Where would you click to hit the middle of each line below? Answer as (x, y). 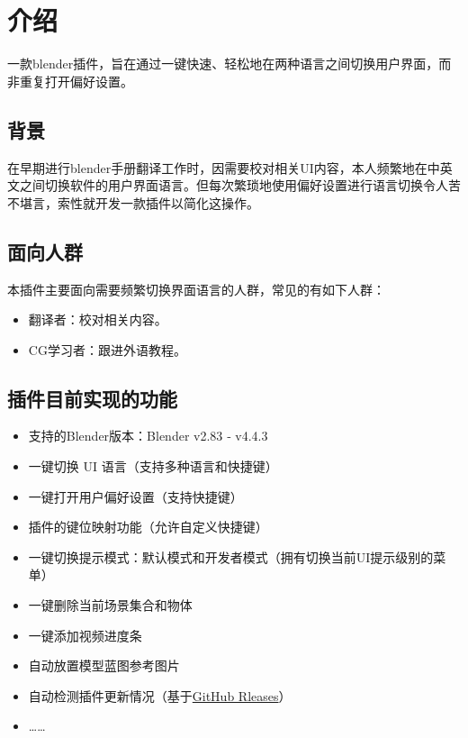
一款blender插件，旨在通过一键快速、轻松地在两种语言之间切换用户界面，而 (229, 64)
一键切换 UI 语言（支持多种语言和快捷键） (153, 466)
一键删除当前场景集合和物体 (110, 605)
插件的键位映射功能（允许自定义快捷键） (148, 527)
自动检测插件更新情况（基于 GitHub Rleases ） (160, 695)
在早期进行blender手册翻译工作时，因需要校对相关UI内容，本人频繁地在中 (224, 167)
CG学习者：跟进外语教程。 (107, 349)
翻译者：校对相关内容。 (98, 319)
